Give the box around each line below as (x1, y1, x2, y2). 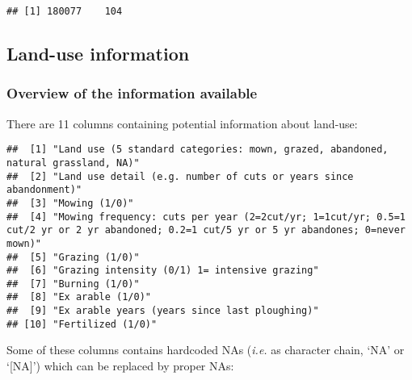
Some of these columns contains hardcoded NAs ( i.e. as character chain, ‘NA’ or (6, 341, 405, 358)
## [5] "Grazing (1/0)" (6, 251, 140, 263)
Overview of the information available (6, 83, 258, 103)
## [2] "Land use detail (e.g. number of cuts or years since (6, 170, 354, 182)
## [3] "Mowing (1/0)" (6, 197, 134, 209)
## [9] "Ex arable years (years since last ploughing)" (6, 305, 319, 317)
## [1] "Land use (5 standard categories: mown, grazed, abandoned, (6, 144, 389, 156)
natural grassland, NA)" (6, 157, 140, 169)
